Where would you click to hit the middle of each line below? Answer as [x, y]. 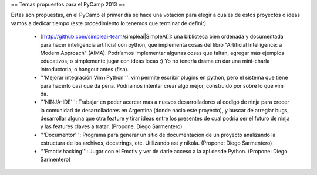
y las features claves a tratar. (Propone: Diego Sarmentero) [111, 126]
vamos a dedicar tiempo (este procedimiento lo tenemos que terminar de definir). [109, 23]
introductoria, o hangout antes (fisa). [85, 69]
